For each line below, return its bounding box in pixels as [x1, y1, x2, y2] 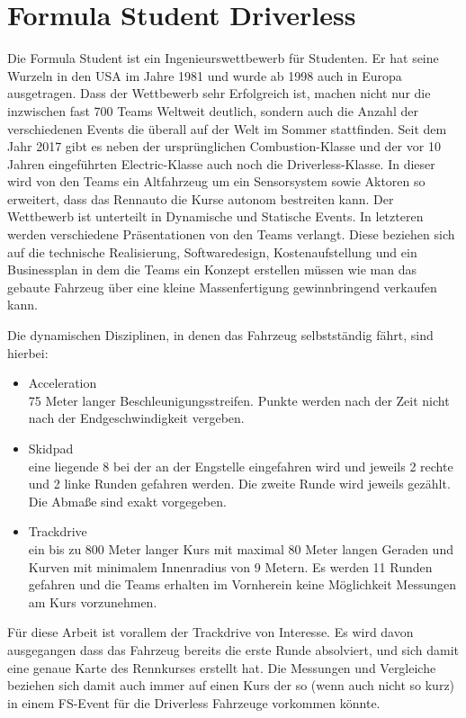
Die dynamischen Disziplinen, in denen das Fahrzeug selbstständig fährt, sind [7, 326, 434, 345]
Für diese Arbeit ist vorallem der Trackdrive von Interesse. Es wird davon [7, 623, 414, 642]
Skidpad [28, 439, 74, 457]
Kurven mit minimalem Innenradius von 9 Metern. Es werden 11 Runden [28, 557, 433, 576]
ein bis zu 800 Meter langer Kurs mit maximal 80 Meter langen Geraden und [28, 539, 453, 558]
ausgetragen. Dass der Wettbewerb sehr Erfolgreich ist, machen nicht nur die [7, 84, 431, 103]
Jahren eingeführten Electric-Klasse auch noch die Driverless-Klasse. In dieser [7, 154, 435, 173]
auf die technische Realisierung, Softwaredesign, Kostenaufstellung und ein [7, 242, 417, 261]
